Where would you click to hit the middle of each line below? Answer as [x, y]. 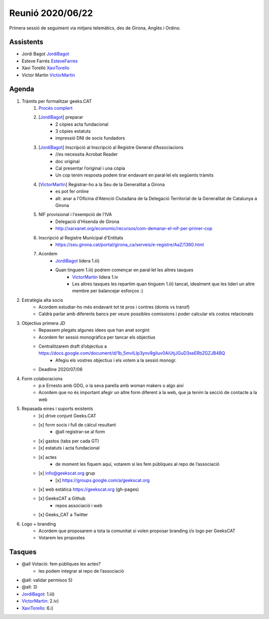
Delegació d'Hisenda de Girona [87, 221]
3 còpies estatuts [73, 131]
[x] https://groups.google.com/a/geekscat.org [103, 480]
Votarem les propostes [62, 538]
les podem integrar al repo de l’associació [81, 571]
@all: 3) [29, 587]
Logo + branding [39, 524]
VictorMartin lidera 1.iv [95, 277]
